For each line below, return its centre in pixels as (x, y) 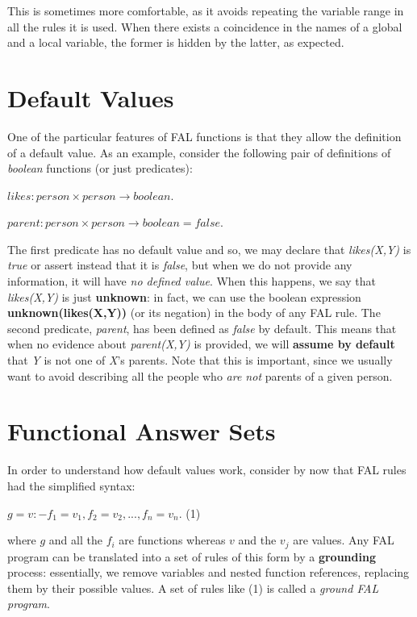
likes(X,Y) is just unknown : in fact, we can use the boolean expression (184, 296)
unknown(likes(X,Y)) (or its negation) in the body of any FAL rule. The (194, 313)
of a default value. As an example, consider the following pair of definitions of (199, 152)
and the (257, 540)
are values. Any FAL (344, 540)
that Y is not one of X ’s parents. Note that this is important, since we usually (200, 360)
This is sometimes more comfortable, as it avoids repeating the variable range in (206, 10)
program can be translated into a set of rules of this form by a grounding (192, 556)
